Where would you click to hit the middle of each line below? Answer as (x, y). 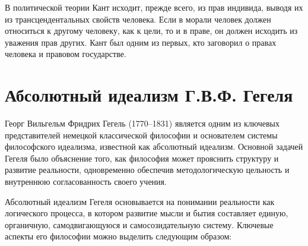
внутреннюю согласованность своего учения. (86, 182)
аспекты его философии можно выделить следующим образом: (118, 236)
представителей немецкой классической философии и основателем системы (141, 135)
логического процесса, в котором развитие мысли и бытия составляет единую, (147, 213)
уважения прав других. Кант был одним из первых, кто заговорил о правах (141, 42)
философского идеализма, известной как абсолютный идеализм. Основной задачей (154, 146)
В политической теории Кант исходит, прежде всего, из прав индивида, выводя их (154, 7)
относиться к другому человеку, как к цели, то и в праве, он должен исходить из (151, 31)
